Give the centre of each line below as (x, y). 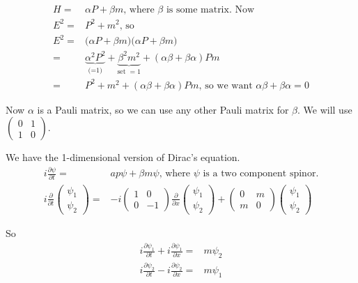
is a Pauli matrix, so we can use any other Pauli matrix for (163, 109)
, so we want (226, 85)
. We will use (325, 109)
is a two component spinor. (261, 174)
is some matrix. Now (210, 10)
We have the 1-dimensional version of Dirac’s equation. (123, 157)
